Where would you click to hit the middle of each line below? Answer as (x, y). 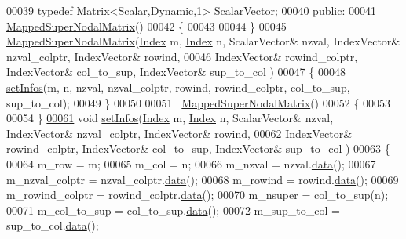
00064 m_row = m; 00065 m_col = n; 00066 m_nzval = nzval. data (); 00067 (191, 163)
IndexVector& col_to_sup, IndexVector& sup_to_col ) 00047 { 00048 (176, 72)
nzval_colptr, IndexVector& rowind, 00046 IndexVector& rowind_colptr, (182, 56)
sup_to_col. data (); (53, 225)
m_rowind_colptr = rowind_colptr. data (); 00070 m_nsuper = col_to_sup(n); (198, 195)
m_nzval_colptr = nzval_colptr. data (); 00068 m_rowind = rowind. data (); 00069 (203, 179)
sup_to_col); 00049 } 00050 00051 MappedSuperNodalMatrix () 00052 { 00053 (199, 102)
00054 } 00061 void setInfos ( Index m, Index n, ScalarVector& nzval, (170, 118)
